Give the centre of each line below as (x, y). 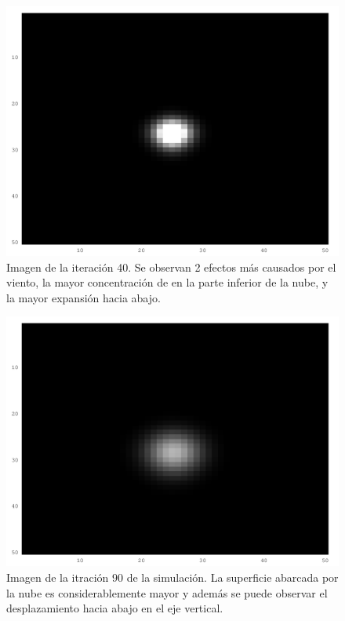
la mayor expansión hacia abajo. (84, 297)
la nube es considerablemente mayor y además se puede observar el (167, 592)
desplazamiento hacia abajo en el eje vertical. (115, 608)
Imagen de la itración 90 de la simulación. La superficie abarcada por (172, 577)
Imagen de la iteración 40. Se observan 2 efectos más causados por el (171, 267)
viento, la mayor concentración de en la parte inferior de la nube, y (167, 282)
